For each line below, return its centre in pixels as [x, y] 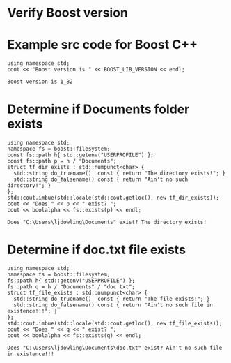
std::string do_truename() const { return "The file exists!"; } [112, 299]
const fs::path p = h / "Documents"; [62, 161]
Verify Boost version [68, 13]
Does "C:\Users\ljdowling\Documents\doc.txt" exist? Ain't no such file [115, 348]
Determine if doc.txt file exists [97, 250]
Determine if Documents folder [98, 109]
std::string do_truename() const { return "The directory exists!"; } [120, 173]
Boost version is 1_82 [40, 82]
